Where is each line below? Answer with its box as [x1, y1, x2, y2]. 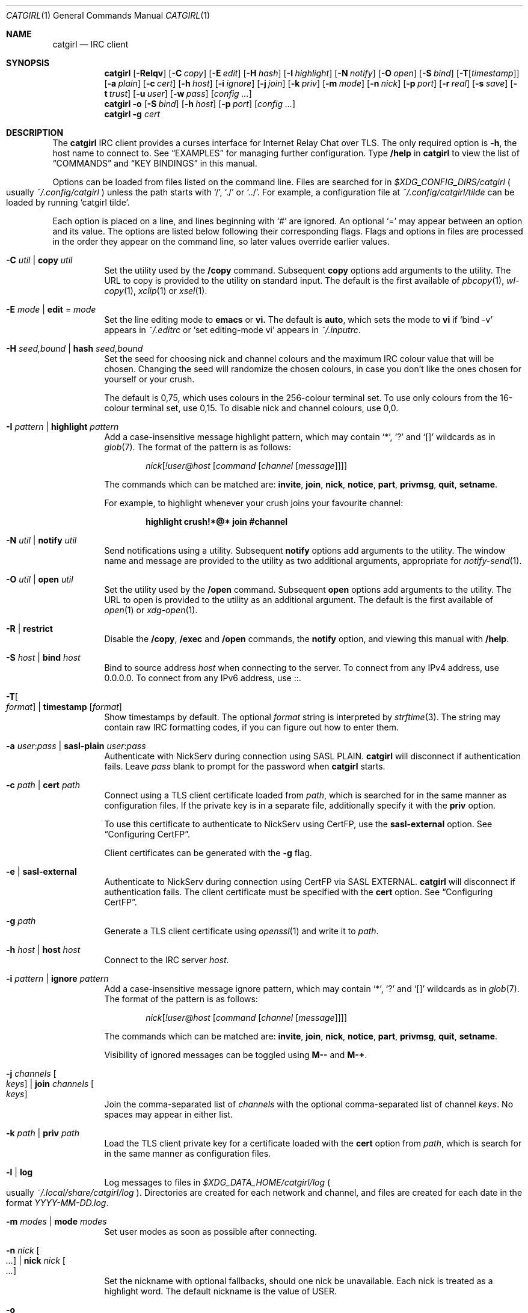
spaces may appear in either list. [104, 1109, 233, 1119]
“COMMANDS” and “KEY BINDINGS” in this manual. [52, 158, 257, 168]
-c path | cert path [6, 780, 80, 790]
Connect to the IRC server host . [104, 955, 229, 965]
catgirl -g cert [104, 109, 161, 119]
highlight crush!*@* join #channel [146, 516, 288, 527]
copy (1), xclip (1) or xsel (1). [104, 286, 207, 296]
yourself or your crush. [104, 374, 195, 384]
